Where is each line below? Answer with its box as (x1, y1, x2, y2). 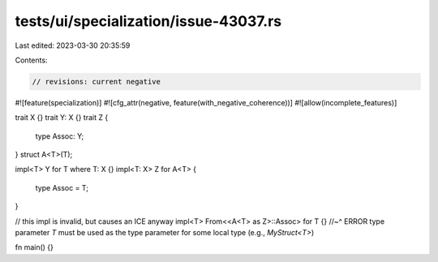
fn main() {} (15, 243, 54, 252)
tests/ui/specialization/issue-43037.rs (15, 12, 282, 30)
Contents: (15, 55, 48, 65)
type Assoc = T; (35, 183, 89, 192)
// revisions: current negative (32, 77, 161, 86)
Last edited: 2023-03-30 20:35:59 (15, 41, 131, 50)
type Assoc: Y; (35, 131, 84, 141)
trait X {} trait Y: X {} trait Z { (15, 113, 109, 122)
